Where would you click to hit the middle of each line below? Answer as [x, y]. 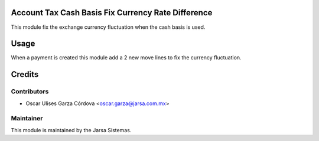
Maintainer [27, 119]
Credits [25, 74]
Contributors [30, 92]
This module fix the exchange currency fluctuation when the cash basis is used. [108, 27]
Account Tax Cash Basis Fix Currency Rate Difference [112, 13]
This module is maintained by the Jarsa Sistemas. [71, 130]
